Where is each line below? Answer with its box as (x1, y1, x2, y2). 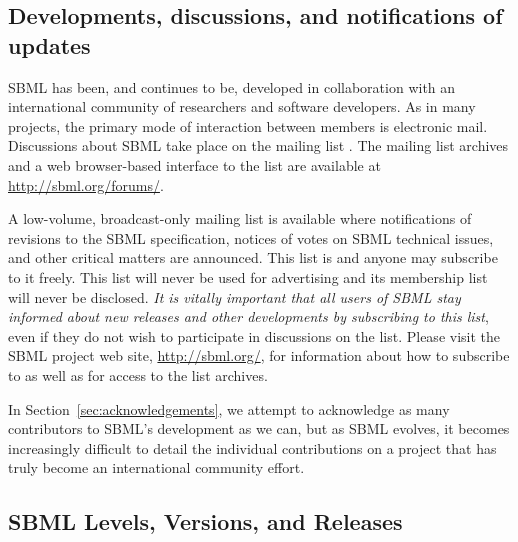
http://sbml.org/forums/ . (8, 174, 164, 195)
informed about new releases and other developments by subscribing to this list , (8, 306, 489, 327)
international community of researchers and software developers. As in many (8, 96, 476, 117)
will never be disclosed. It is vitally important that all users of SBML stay (8, 286, 461, 307)
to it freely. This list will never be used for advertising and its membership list (8, 266, 488, 287)
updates (8, 29, 91, 60)
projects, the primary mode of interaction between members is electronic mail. (8, 115, 488, 136)
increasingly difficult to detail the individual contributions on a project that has (8, 437, 497, 458)
